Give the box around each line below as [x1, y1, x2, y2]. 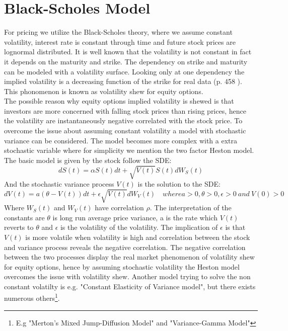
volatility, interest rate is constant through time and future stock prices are [4, 36, 236, 47]
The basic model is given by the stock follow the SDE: [4, 154, 172, 165]
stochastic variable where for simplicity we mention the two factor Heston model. [4, 145, 254, 155]
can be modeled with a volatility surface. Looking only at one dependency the [4, 66, 245, 76]
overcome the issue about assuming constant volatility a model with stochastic [4, 125, 246, 136]
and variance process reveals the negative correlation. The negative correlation [4, 241, 246, 252]
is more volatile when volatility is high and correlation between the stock [25, 231, 250, 242]
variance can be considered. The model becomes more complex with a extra [4, 135, 238, 145]
